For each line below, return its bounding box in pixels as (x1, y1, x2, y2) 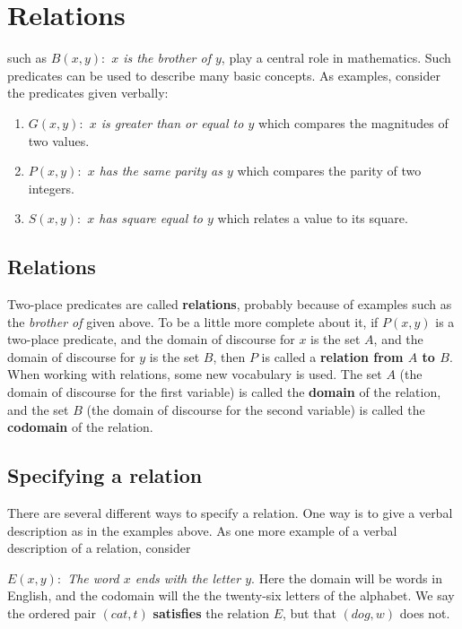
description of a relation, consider (7, 539, 191, 557)
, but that (283, 604, 336, 622)
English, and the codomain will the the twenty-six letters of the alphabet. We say (7, 586, 455, 605)
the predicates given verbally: (7, 83, 169, 102)
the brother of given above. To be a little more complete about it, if (7, 312, 379, 331)
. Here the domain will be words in (251, 568, 442, 587)
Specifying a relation (7, 461, 203, 489)
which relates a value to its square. (217, 209, 408, 228)
